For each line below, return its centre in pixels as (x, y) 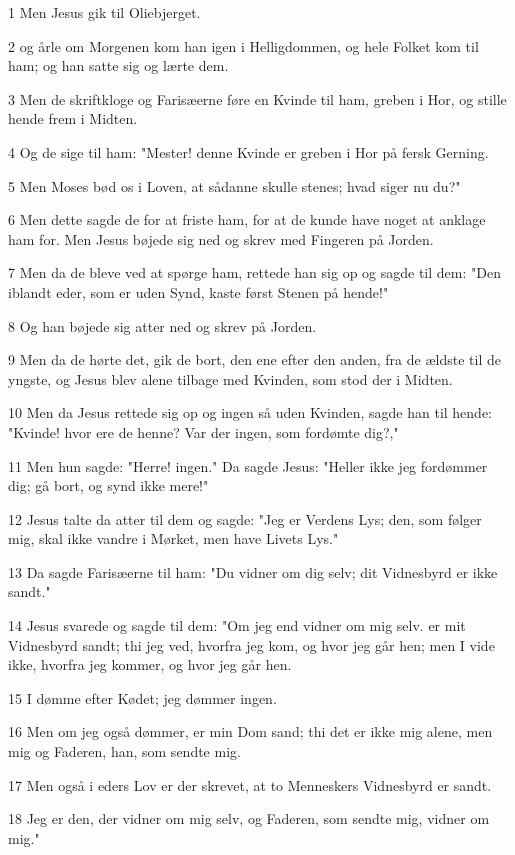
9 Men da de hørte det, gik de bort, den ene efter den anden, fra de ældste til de (254, 359)
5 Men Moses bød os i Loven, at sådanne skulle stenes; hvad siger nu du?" (234, 185)
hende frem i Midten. (73, 118)
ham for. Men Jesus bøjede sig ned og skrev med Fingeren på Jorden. (221, 238)
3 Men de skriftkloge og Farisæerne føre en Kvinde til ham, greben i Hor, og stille (257, 98)
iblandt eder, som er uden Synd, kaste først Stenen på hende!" (198, 291)
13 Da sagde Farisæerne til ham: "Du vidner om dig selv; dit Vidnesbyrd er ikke (253, 571)
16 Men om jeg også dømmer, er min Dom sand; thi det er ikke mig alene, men (250, 731)
